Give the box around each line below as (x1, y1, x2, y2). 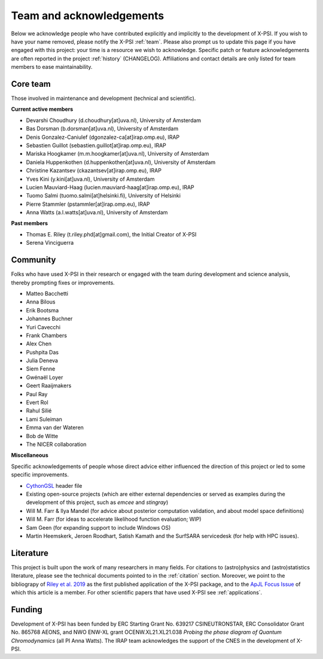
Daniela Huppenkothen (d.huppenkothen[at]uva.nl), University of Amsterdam (26, 159, 216, 166)
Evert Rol (26, 399, 48, 406)
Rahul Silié (26, 407, 52, 414)
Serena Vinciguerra (26, 239, 74, 247)
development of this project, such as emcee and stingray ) (26, 499, 169, 506)
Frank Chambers (26, 332, 67, 339)
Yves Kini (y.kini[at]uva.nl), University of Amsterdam (26, 175, 155, 183)
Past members (11, 220, 48, 227)
